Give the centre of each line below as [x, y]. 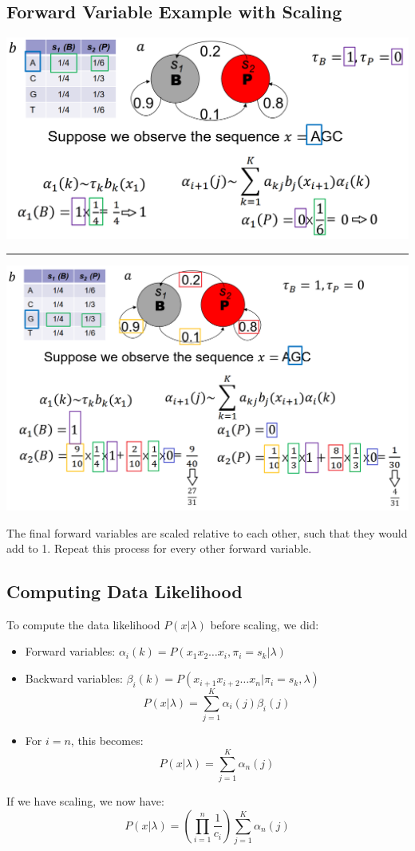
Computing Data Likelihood [125, 591]
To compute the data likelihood [83, 624]
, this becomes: [107, 741]
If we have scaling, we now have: [85, 800]
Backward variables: [74, 678]
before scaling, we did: [265, 624]
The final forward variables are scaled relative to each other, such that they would [207, 532]
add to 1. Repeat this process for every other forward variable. [159, 548]
